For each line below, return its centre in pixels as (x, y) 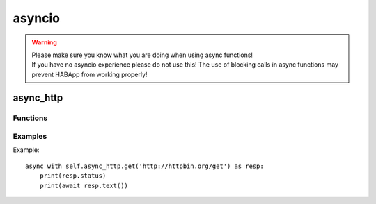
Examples (30, 137)
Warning (44, 42)
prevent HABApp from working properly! (89, 74)
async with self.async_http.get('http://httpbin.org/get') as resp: (144, 166)
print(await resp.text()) (84, 185)
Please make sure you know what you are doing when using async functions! (142, 55)
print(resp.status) (73, 176)
